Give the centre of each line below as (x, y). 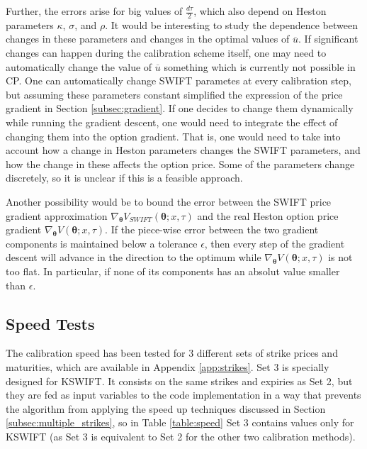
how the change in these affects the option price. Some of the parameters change (180, 163)
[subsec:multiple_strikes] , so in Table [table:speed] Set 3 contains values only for (180, 422)
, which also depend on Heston (260, 11)
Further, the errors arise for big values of (94, 11)
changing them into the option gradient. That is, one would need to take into (173, 136)
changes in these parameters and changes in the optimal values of (148, 39)
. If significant (328, 39)
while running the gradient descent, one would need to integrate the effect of (172, 122)
